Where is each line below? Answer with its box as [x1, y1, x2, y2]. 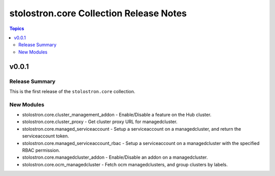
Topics [9, 25, 24, 32]
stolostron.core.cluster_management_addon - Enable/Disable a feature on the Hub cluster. [22, 112, 211, 118]
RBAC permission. [22, 147, 61, 153]
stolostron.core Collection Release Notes [9, 8, 187, 19]
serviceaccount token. [22, 133, 69, 139]
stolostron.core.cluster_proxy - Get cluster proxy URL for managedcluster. [22, 119, 178, 125]
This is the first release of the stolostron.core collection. [9, 88, 135, 94]
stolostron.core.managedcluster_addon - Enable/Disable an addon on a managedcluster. [22, 154, 208, 160]
